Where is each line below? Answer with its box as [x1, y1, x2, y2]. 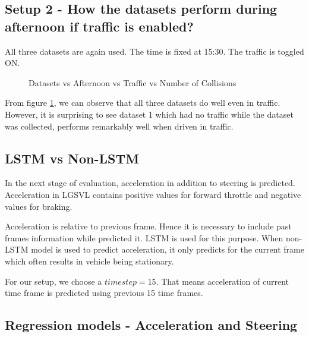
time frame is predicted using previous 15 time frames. [5, 286, 203, 299]
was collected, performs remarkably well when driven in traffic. [5, 119, 234, 132]
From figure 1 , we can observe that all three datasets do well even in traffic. [5, 96, 280, 109]
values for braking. [5, 200, 72, 212]
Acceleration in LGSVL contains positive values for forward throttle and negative [5, 188, 301, 200]
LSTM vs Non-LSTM [5, 149, 140, 167]
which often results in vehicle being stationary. [5, 254, 174, 267]
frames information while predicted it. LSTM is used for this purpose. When [5, 231, 283, 244]
